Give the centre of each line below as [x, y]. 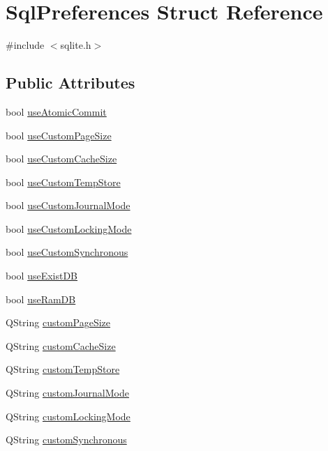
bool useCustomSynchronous [67, 252]
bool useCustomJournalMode [68, 205]
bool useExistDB [42, 276]
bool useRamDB [41, 299]
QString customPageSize [58, 322]
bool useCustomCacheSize [61, 159]
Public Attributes [70, 83]
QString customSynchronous [66, 439]
